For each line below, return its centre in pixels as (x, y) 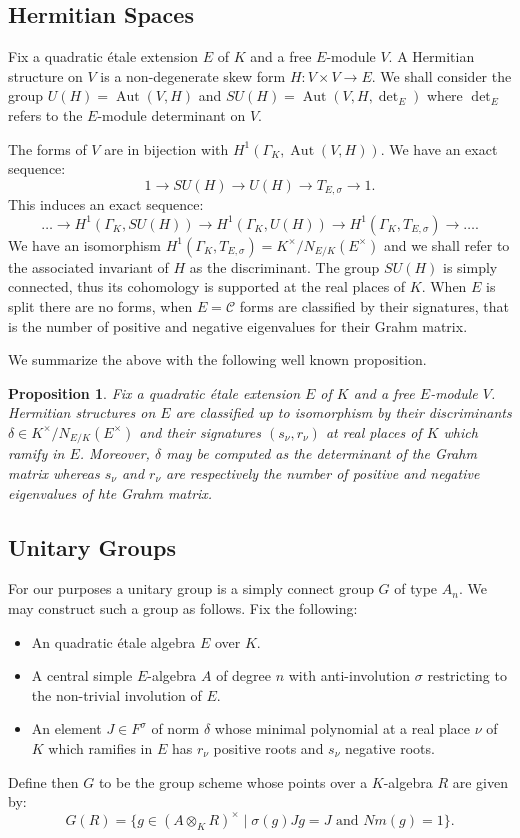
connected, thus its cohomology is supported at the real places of (207, 286)
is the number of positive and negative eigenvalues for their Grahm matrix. (238, 325)
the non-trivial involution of (116, 694)
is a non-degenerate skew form (193, 75)
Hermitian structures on (82, 412)
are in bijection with (166, 148)
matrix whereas (54, 473)
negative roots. (389, 747)
